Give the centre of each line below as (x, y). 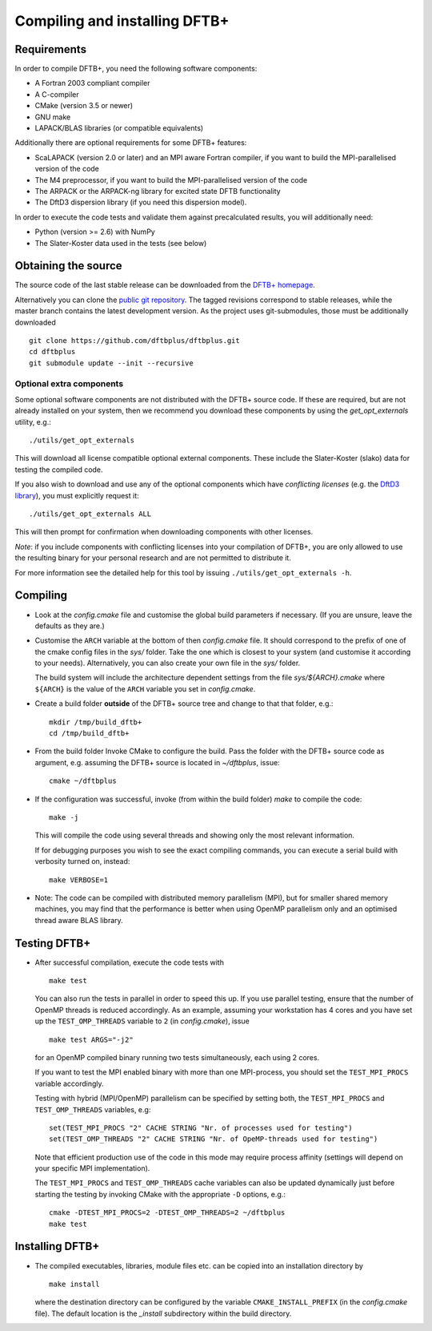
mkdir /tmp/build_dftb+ (96, 722)
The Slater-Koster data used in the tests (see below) (121, 243)
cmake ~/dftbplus (83, 781)
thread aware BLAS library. (79, 920)
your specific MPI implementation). (92, 1168)
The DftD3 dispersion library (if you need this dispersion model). (141, 202)
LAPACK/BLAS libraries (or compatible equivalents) (119, 128)
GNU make (53, 117)
